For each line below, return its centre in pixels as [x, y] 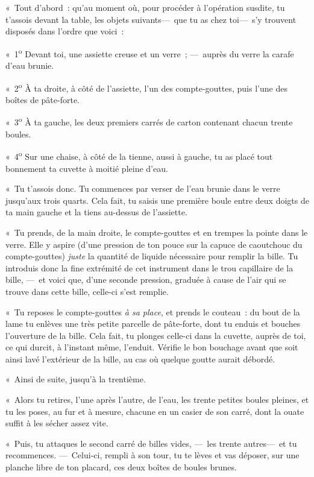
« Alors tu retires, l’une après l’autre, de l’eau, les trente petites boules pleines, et [157, 400]
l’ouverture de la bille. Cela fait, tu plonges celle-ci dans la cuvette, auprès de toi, [156, 335]
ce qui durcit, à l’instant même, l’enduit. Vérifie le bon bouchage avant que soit [152, 347]
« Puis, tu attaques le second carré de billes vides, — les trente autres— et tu [151, 443]
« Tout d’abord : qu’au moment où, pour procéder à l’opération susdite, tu [145, 7]
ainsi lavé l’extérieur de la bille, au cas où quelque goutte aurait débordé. [140, 359]
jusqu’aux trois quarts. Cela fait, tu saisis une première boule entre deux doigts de [157, 200]
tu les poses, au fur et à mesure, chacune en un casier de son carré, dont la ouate [155, 411]
